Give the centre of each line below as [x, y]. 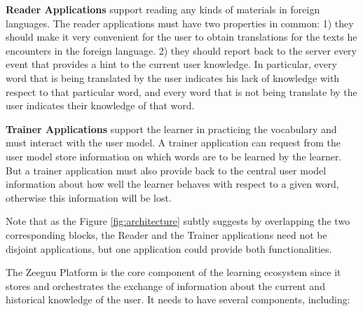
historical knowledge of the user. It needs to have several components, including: [178, 299]
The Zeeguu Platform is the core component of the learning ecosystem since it [173, 272]
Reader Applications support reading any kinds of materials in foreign [163, 9]
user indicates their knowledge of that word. [100, 105]
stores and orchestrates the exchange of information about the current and [165, 285]
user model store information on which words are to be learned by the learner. [174, 156]
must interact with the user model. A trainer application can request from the [173, 143]
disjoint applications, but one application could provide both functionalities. [169, 248]
